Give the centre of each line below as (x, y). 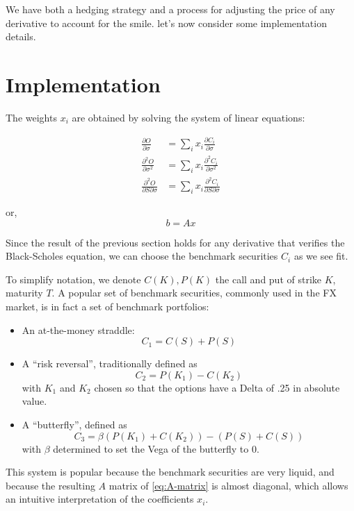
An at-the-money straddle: (78, 329)
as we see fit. (321, 256)
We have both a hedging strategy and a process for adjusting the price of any (170, 9)
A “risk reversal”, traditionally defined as (110, 363)
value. (34, 401)
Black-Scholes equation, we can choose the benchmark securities (142, 256)
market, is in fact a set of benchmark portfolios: (107, 306)
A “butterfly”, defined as (74, 424)
